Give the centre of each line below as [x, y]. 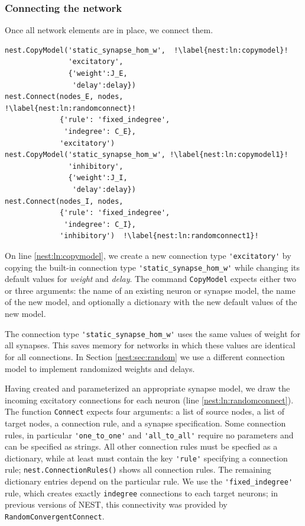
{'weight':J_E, [98, 73]
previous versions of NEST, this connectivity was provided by [116, 504]
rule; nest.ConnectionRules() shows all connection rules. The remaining [138, 469]
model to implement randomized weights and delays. [100, 368]
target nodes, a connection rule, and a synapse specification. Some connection [145, 423]
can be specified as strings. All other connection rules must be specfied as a [141, 446]
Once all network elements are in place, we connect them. [109, 30]
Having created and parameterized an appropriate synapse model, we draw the [147, 388]
